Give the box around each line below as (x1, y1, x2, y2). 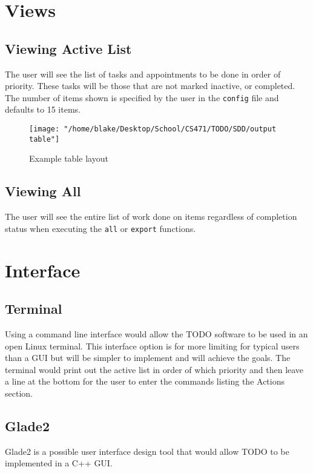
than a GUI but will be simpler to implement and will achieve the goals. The (5, 351, 291, 364)
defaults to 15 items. (5, 103, 81, 116)
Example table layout (29, 152, 108, 165)
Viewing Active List (5, 39, 132, 58)
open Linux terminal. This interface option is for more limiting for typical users (5, 339, 300, 352)
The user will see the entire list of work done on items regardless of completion (5, 210, 297, 223)
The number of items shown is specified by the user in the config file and (5, 91, 279, 104)
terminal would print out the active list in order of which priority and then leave (5, 363, 304, 375)
